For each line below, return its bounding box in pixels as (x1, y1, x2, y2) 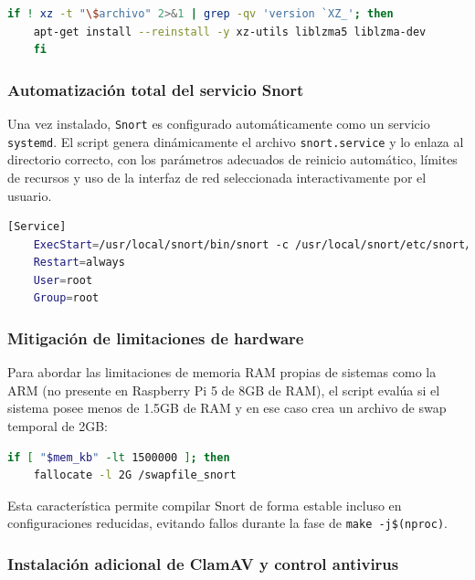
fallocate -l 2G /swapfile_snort (33, 469, 237, 482)
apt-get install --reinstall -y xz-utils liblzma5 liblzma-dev (33, 25, 427, 38)
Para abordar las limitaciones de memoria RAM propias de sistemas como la (7, 363, 437, 382)
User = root (33, 273, 93, 287)
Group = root (33, 291, 100, 305)
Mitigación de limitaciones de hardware (7, 326, 304, 349)
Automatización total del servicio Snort (7, 78, 304, 100)
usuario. (7, 185, 52, 205)
